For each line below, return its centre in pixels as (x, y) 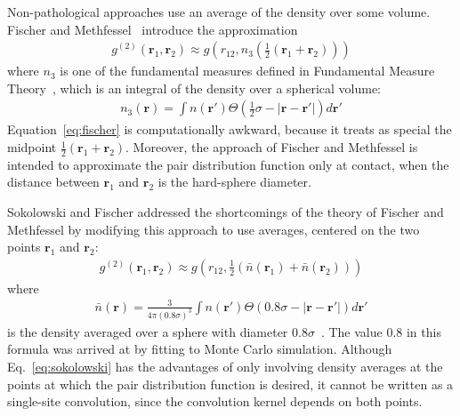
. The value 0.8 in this (381, 331)
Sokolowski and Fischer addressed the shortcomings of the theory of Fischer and (226, 212)
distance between (53, 182)
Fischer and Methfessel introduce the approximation (153, 29)
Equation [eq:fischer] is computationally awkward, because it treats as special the (230, 129)
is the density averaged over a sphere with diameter (148, 331)
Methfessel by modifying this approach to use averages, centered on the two (214, 229)
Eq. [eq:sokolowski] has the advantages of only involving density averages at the (225, 367)
